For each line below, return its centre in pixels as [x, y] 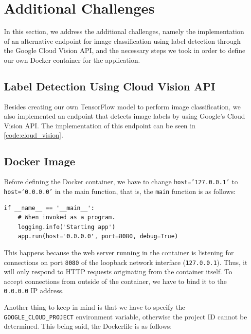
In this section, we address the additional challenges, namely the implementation [124, 31]
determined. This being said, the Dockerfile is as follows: [88, 326]
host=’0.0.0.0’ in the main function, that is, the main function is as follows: [120, 191]
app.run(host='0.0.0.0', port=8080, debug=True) [98, 237]
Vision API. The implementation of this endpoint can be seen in [100, 125]
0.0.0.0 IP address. [34, 290]
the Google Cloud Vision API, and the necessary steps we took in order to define [125, 50]
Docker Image [40, 161]
